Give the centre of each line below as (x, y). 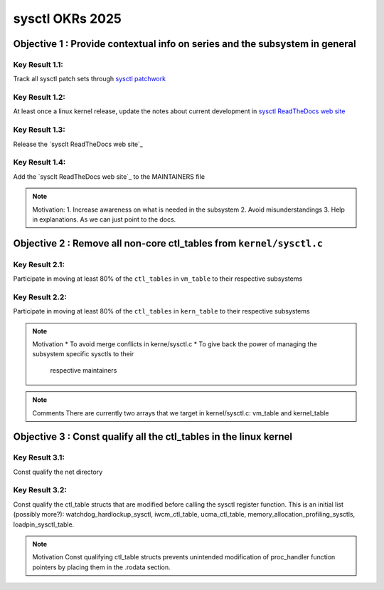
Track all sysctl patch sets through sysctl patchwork (90, 79)
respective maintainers (84, 370)
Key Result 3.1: (39, 457)
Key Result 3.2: (40, 490)
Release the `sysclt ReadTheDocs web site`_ (78, 144)
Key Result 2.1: (39, 264)
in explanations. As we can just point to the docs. (104, 219)
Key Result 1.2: (39, 98)
